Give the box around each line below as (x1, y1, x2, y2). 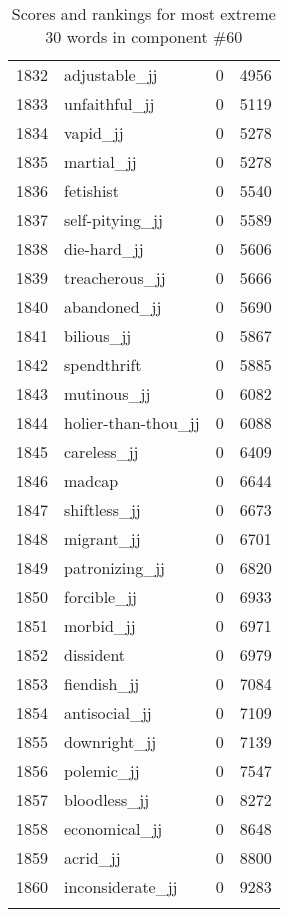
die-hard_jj (64, 237, 144, 260)
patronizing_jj (64, 556, 165, 579)
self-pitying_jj (64, 208, 163, 231)
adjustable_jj (64, 63, 158, 86)
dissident (64, 643, 126, 666)
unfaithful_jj (64, 92, 155, 115)
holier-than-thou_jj (64, 411, 200, 434)
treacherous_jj (64, 266, 166, 289)
